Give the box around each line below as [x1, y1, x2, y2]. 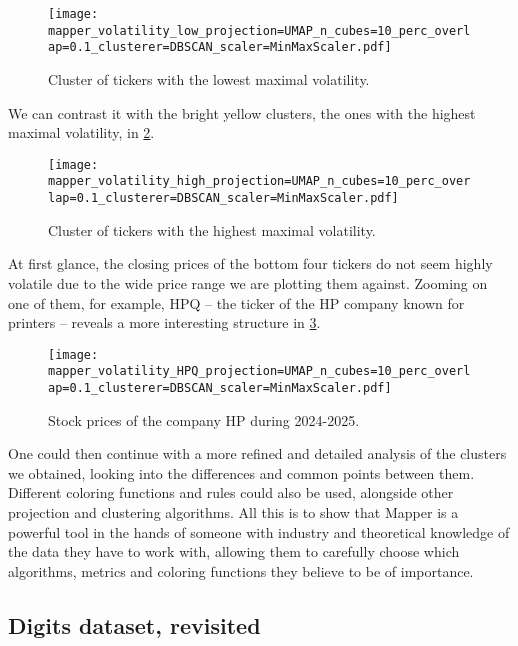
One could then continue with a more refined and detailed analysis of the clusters [8, 443, 507, 464]
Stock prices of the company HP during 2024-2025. [48, 409, 360, 430]
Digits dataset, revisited [8, 609, 261, 640]
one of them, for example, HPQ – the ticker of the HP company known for [8, 292, 465, 313]
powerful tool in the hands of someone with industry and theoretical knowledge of [8, 521, 510, 542]
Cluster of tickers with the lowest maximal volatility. [48, 68, 370, 89]
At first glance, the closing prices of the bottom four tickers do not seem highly [8, 253, 493, 274]
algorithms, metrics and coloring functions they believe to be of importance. [8, 560, 474, 581]
